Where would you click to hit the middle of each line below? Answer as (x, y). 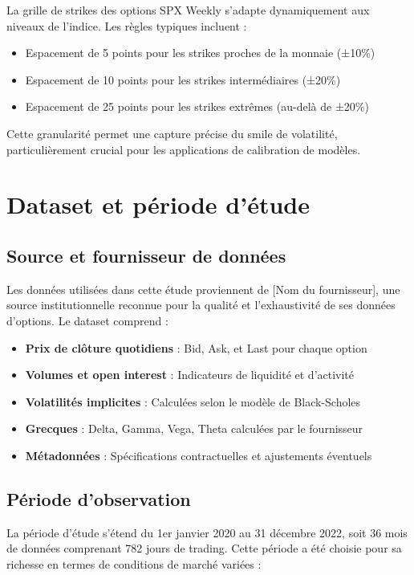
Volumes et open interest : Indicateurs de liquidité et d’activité (190, 375)
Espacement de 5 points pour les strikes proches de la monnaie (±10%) (200, 53)
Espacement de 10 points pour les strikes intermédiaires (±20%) (183, 79)
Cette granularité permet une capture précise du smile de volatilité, (172, 133)
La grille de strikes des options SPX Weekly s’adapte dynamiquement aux (188, 10)
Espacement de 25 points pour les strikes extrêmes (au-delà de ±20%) (197, 106)
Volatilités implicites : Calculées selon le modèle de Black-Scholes (193, 401)
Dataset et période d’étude (158, 204)
